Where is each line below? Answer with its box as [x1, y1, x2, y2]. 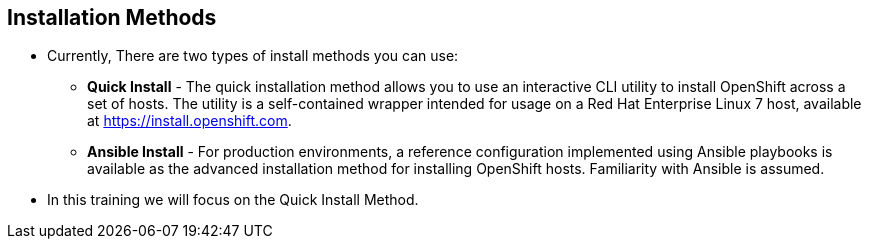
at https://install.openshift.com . [87, 112, 292, 130]
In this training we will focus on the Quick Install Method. [47, 191, 419, 209]
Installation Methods [7, 5, 217, 30]
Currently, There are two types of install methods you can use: [47, 47, 459, 65]
